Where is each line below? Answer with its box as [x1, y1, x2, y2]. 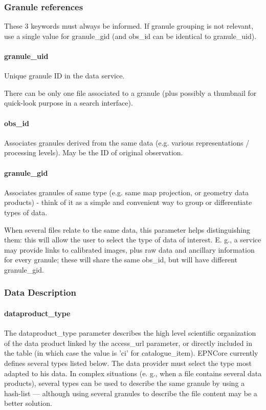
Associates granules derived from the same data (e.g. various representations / [4, 137, 250, 148]
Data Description [4, 286, 76, 299]
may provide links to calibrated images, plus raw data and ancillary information [4, 244, 255, 255]
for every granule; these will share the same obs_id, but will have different [4, 254, 237, 265]
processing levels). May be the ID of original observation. [4, 147, 183, 158]
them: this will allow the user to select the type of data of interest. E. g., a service [4, 234, 261, 245]
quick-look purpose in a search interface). [4, 97, 133, 108]
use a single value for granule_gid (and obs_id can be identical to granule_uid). [4, 30, 257, 41]
